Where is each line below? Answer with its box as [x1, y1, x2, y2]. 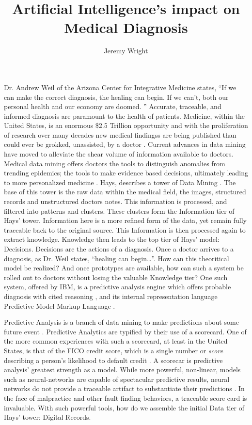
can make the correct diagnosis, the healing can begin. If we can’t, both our [4, 92, 229, 102]
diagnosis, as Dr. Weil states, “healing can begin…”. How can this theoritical [4, 253, 229, 263]
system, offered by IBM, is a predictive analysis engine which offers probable [4, 282, 231, 292]
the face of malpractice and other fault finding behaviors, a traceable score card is [4, 393, 247, 403]
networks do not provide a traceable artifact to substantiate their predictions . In [4, 383, 245, 394]
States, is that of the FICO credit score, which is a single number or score [4, 345, 223, 355]
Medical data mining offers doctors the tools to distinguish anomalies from [4, 158, 225, 168]
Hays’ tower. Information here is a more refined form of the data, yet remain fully [4, 215, 247, 225]
